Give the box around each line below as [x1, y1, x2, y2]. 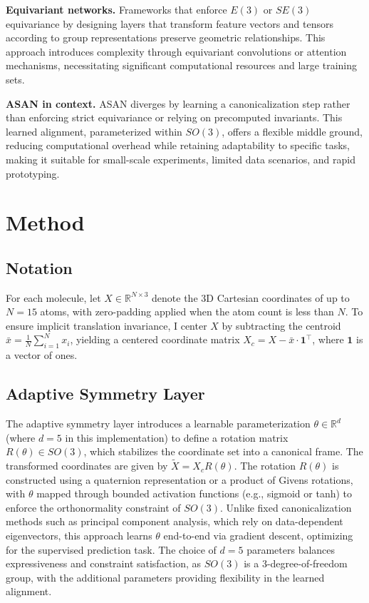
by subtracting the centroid [222, 318, 341, 333]
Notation [6, 256, 73, 278]
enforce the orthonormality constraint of [6, 500, 181, 515]
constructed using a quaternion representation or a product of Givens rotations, [6, 472, 353, 487]
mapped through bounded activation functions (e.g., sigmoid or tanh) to [36, 486, 353, 501]
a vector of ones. [6, 348, 78, 363]
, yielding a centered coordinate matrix [70, 332, 240, 347]
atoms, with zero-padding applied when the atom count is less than [40, 304, 334, 319]
